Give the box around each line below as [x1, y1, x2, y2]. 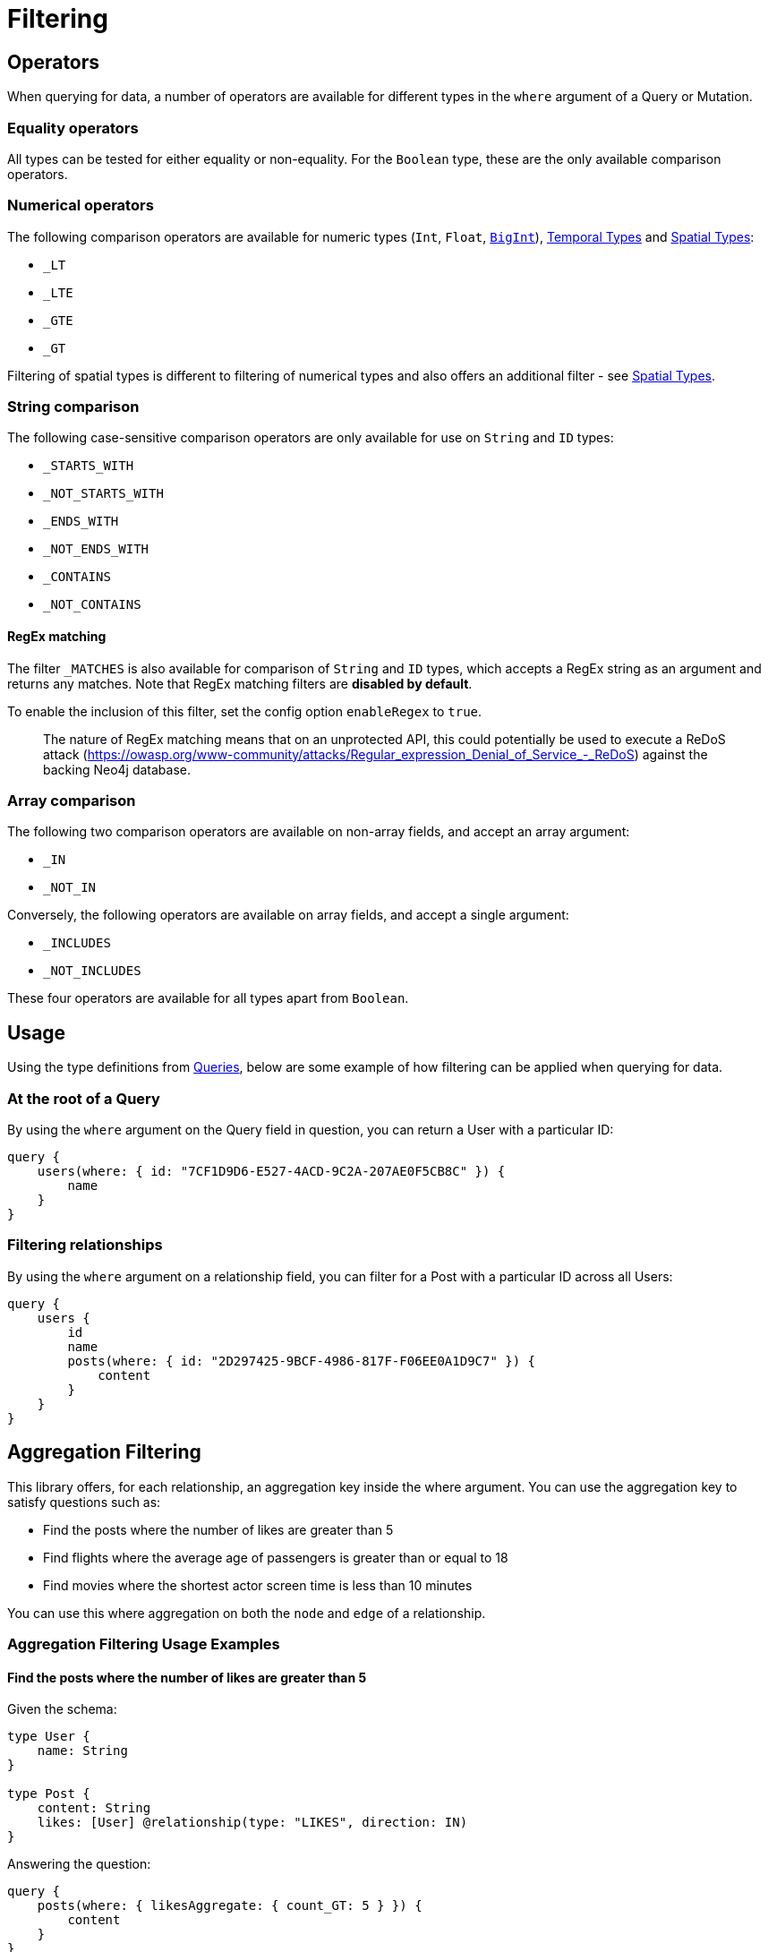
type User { [7, 1729, 90, 1744]
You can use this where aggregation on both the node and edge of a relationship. [7, 1605, 486, 1621]
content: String [37, 1801, 151, 1816]
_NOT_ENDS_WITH [43, 542, 149, 557]
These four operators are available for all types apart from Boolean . [7, 990, 409, 1006]
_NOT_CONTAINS [43, 597, 141, 612]
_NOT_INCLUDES [43, 963, 141, 979]
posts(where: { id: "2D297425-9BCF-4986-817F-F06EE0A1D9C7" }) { [67, 1353, 536, 1368]
